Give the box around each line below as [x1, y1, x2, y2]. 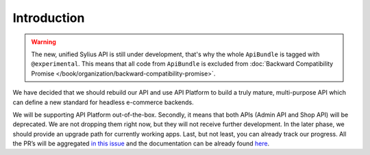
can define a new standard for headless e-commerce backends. [12, 98, 195, 106]
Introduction [12, 10, 85, 25]
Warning [31, 38, 56, 46]
